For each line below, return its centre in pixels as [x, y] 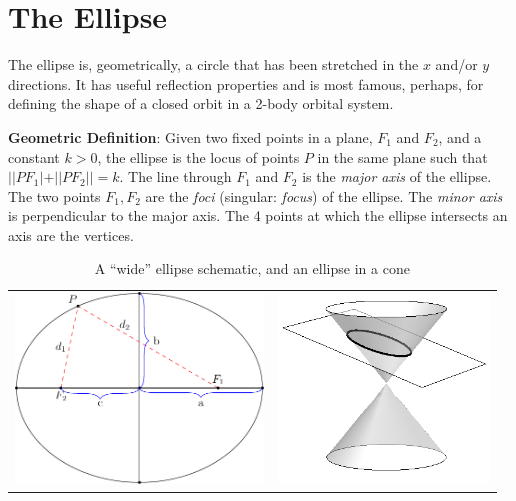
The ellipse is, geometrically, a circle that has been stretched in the [213, 64]
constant [34, 156]
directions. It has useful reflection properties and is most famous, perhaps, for [246, 83]
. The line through [175, 176]
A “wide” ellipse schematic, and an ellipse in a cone [252, 268]
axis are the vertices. [71, 234]
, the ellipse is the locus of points [198, 156]
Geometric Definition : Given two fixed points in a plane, [190, 136]
